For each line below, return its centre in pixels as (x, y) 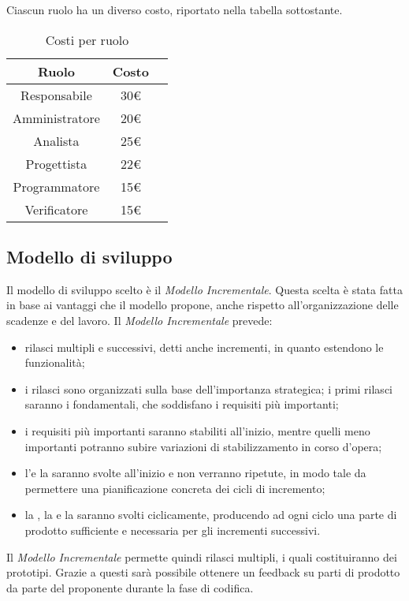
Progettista (56, 163)
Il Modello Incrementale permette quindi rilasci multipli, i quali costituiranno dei (202, 556)
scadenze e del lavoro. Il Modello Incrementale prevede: (139, 320)
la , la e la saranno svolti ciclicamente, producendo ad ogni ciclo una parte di (211, 515)
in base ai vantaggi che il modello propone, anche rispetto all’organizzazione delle (203, 305)
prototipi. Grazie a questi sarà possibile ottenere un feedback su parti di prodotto (203, 572)
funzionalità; (55, 362)
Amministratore (56, 118)
